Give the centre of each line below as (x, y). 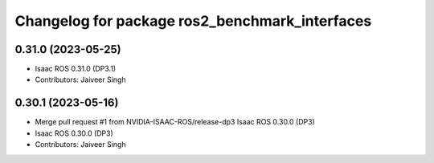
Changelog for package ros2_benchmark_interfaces (193, 21)
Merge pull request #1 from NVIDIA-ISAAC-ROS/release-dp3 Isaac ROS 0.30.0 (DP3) (175, 122)
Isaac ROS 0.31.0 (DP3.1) (76, 69)
